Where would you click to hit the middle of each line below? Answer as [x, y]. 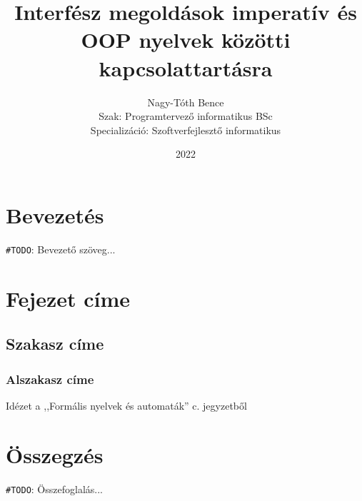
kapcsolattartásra [186, 67]
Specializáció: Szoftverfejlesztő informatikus [186, 130]
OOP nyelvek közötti [186, 40]
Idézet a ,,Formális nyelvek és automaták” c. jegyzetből [126, 405]
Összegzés [55, 454]
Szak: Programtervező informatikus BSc [186, 116]
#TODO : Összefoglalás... [54, 489]
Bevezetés [55, 214]
